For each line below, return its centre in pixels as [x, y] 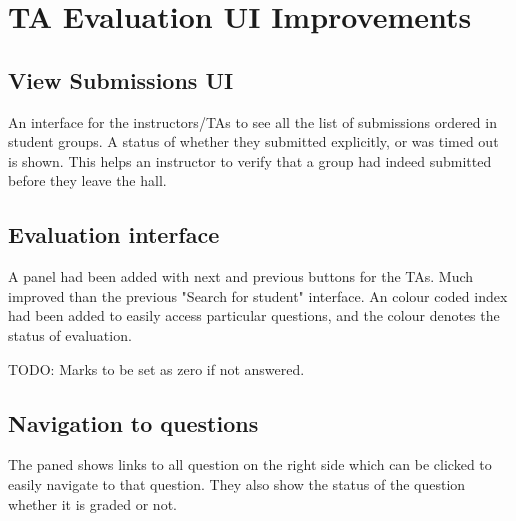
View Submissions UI [121, 79]
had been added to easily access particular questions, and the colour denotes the [254, 315]
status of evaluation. [70, 334]
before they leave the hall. [87, 180]
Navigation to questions [133, 422]
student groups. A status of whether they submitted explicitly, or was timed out [253, 141]
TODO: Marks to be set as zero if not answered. [156, 368]
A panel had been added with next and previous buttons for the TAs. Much [241, 276]
